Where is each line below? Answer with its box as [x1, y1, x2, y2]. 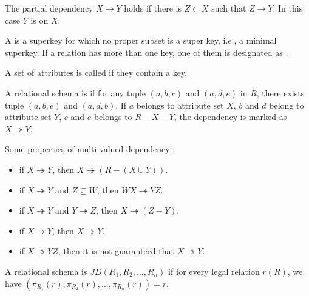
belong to [269, 98, 304, 111]
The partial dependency [5, 2, 93, 14]
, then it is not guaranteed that [58, 244, 174, 257]
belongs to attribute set [136, 98, 224, 111]
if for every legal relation [168, 264, 260, 277]
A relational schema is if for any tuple [5, 86, 146, 99]
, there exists [256, 86, 305, 99]
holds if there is [124, 2, 182, 14]
